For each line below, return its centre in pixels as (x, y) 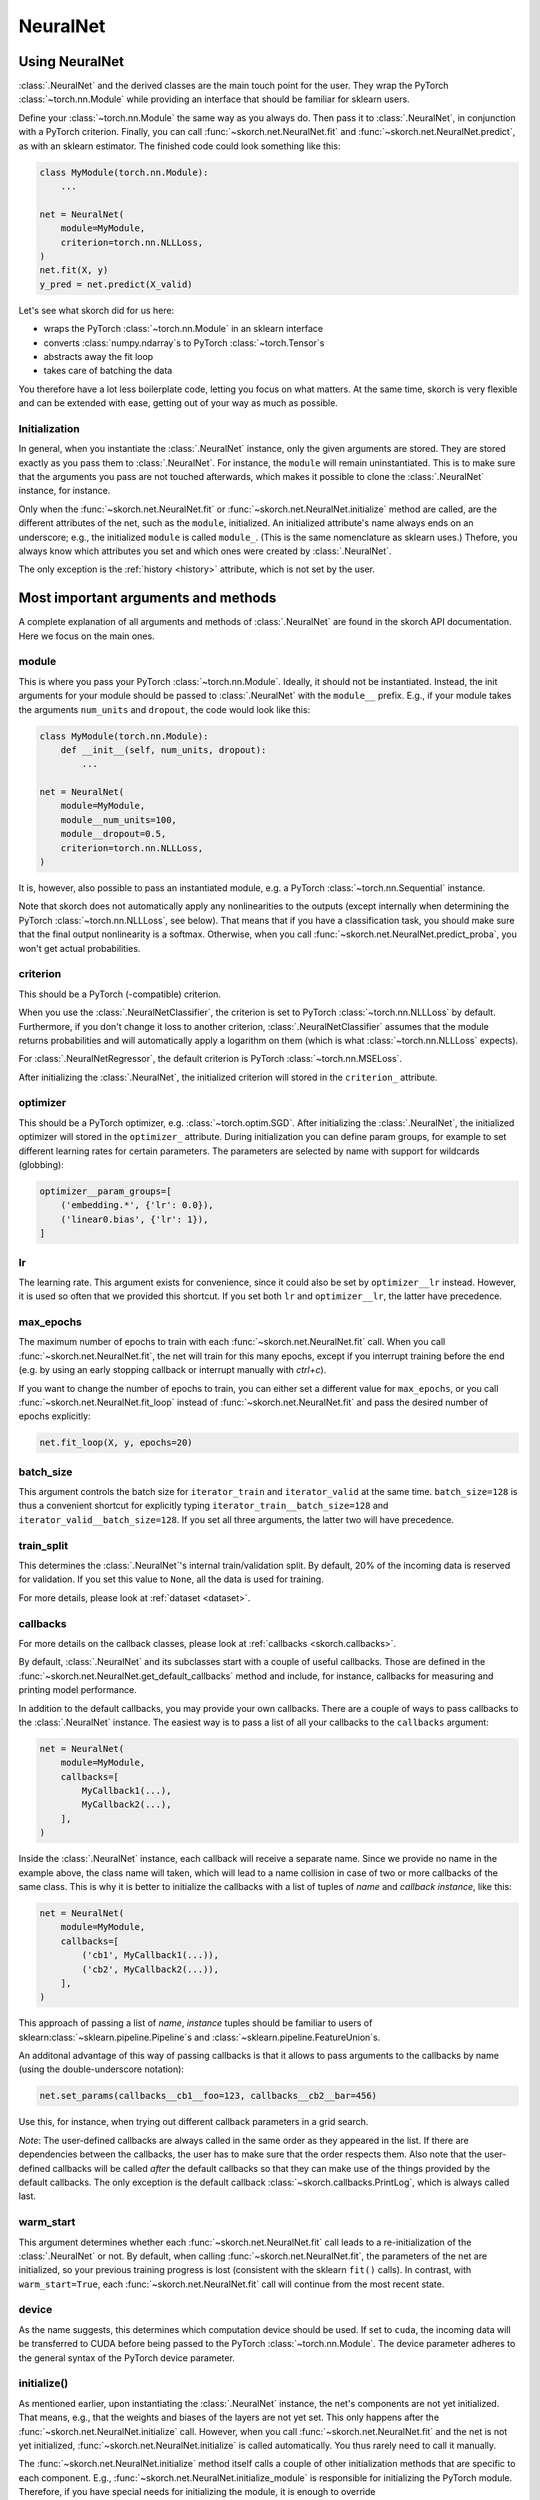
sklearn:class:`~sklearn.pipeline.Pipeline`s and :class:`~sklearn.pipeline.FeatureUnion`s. (199, 2037)
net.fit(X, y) (74, 270)
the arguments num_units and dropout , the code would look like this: (164, 709)
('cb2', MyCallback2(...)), (150, 1969)
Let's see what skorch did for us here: (96, 310)
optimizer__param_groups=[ (105, 1191)
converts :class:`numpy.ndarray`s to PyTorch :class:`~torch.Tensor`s (184, 342)
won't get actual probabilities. (79, 948)
